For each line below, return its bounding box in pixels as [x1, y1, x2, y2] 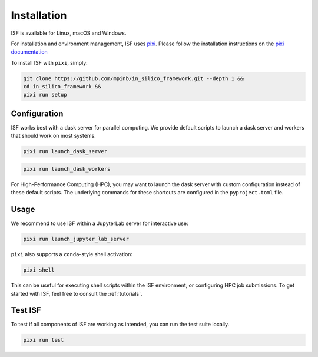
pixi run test [23, 336, 64, 343]
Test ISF [11, 305, 41, 315]
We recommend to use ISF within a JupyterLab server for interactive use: [11, 220, 188, 227]
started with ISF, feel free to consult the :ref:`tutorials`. [11, 290, 143, 297]
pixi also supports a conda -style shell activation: [11, 251, 132, 258]
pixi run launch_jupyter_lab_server [23, 236, 130, 243]
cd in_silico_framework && [23, 83, 101, 90]
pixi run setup [23, 91, 67, 98]
